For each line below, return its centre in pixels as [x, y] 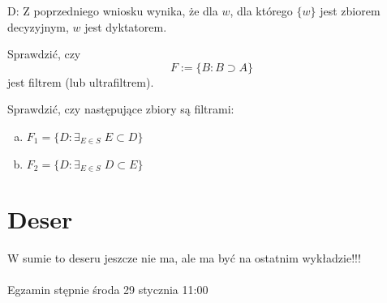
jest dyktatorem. [126, 26]
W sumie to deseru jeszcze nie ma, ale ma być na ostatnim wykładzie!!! [184, 258]
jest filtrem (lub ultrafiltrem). [81, 81]
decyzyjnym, [38, 26]
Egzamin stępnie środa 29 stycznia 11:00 [108, 290]
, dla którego [261, 11]
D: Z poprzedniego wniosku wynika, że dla [113, 11]
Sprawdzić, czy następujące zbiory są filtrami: [121, 109]
